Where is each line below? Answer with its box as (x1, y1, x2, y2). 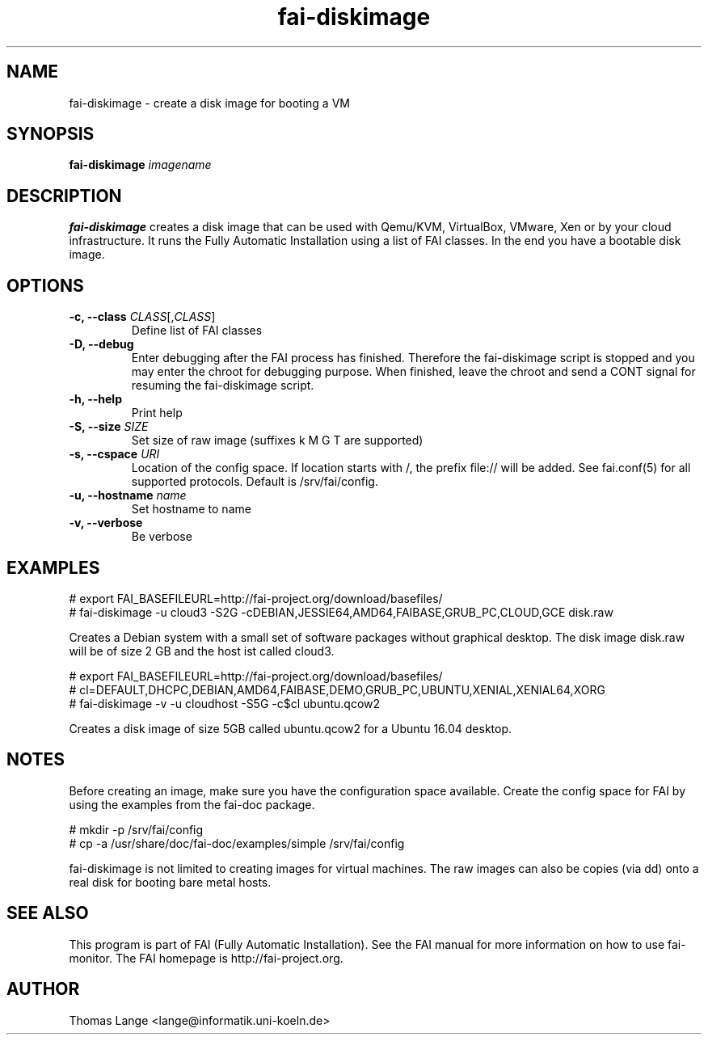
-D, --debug (69, 337, 134, 352)
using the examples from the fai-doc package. (69, 797, 315, 811)
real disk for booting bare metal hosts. (69, 875, 272, 889)
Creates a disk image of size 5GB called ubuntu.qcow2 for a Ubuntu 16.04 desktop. (69, 721, 512, 735)
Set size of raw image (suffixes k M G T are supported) (131, 433, 424, 448)
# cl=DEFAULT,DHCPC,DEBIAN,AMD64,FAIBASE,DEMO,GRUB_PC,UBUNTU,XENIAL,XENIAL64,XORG (69, 682, 605, 697)
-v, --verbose (69, 516, 143, 530)
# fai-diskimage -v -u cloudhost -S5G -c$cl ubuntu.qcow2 (69, 696, 381, 710)
